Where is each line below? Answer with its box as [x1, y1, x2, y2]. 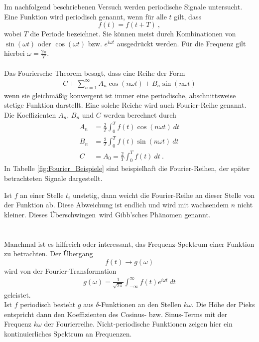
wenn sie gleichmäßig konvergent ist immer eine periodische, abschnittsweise [4, 90, 236, 100]
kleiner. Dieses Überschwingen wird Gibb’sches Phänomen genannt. [4, 209, 211, 219]
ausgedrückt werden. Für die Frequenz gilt [117, 38, 246, 48]
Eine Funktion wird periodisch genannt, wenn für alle [4, 11, 167, 21]
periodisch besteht [20, 299, 76, 310]
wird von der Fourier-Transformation [4, 265, 117, 276]
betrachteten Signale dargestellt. [4, 173, 103, 183]
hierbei [4, 48, 25, 58]
